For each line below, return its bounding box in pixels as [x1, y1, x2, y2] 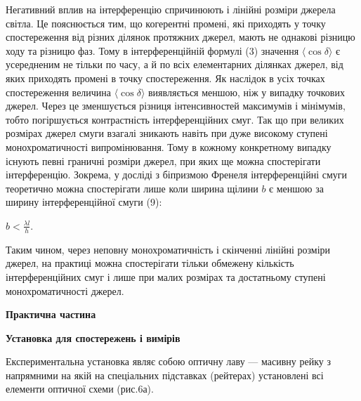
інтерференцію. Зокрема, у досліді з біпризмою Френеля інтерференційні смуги [6, 167, 348, 182]
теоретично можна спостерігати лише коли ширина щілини [6, 180, 258, 195]
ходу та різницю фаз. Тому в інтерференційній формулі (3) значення [6, 43, 299, 58]
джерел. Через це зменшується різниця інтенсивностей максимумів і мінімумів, [6, 98, 346, 113]
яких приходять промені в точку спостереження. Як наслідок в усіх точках [6, 70, 325, 85]
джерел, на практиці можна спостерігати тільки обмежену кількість [6, 256, 294, 270]
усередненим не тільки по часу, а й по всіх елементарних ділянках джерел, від [6, 57, 343, 72]
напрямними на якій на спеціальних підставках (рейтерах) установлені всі [6, 367, 324, 382]
